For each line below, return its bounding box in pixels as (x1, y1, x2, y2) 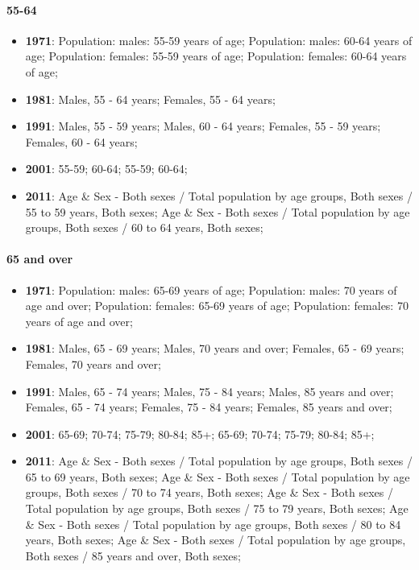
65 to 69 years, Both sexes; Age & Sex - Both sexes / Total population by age (25, 468, 410, 485)
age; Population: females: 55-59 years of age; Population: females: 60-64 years (25, 47, 407, 64)
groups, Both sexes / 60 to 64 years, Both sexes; (25, 219, 263, 236)
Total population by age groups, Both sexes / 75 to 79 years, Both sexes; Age (25, 500, 409, 517)
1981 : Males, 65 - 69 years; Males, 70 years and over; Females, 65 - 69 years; (25, 340, 404, 357)
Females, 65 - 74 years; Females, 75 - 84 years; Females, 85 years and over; (25, 399, 392, 415)
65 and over (6, 250, 73, 267)
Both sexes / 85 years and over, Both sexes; (25, 547, 241, 564)
